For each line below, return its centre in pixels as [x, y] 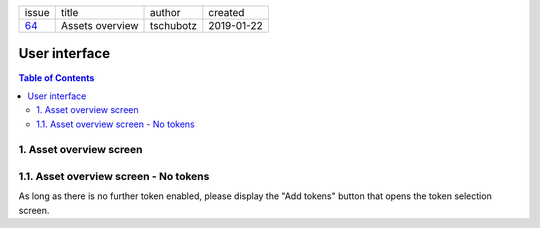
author [165, 12]
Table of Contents [56, 77]
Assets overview [99, 25]
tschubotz [174, 25]
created [226, 12]
